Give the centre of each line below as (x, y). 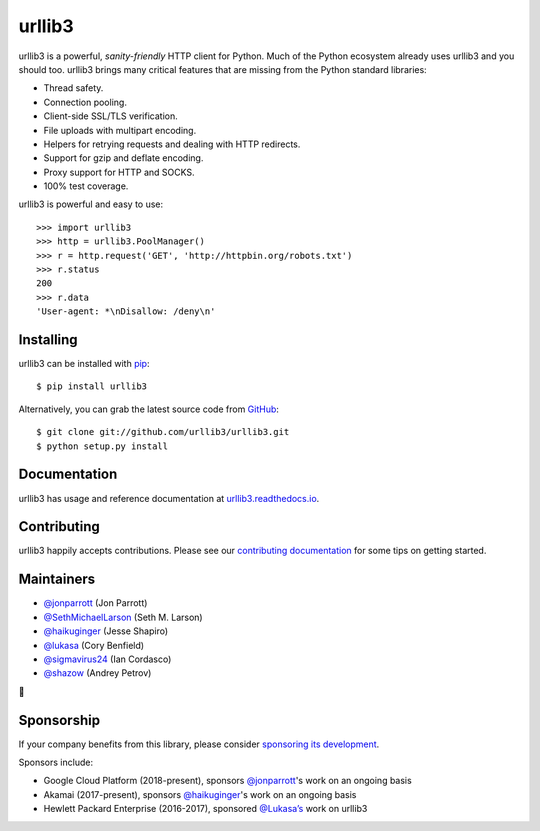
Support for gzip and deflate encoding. (123, 158)
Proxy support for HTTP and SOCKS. (119, 172)
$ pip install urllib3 (92, 386)
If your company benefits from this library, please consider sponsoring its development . (199, 744)
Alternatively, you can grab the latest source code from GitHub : (149, 409)
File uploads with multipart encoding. (120, 130)
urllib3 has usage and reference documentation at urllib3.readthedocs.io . (169, 498)
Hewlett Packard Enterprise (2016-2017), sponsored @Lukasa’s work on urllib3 (205, 809)
